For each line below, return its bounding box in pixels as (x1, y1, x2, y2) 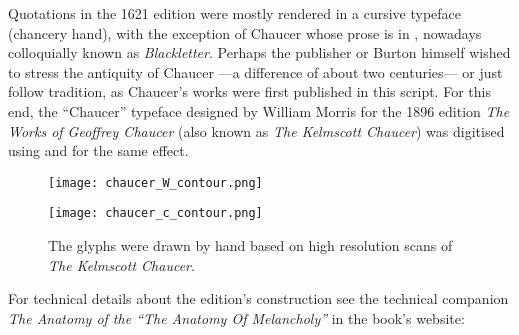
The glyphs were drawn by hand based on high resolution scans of (48, 235, 453, 256)
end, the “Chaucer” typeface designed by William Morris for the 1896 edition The (8, 100, 510, 121)
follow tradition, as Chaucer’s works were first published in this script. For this (8, 81, 491, 102)
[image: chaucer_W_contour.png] (48, 175, 263, 190)
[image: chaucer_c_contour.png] (48, 206, 263, 221)
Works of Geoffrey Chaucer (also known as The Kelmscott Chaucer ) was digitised (8, 120, 505, 141)
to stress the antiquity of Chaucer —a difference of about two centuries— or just (8, 61, 503, 82)
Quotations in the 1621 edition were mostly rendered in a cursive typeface (8, 3, 462, 23)
